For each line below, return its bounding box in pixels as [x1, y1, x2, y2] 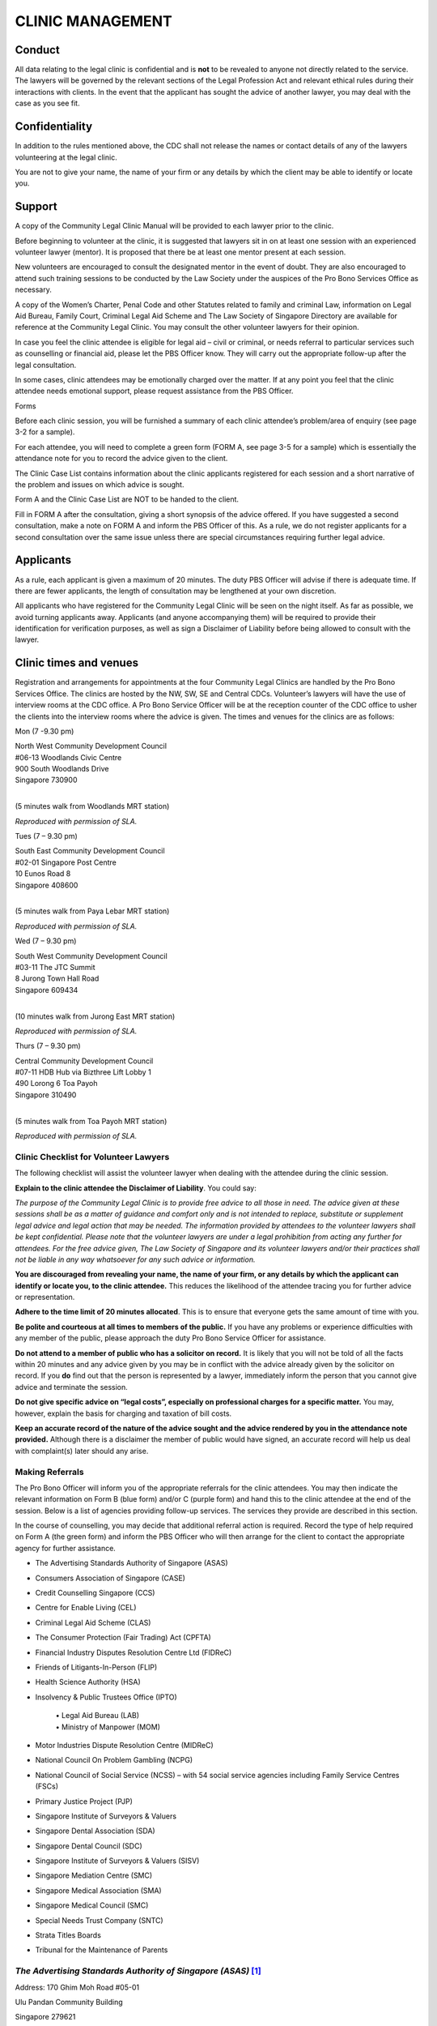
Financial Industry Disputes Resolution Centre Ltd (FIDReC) [35, 1648, 232, 1657]
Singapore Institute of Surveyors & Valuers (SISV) [35, 1856, 200, 1866]
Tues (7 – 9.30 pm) [15, 831, 78, 841]
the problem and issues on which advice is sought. [15, 480, 185, 489]
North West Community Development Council [15, 742, 168, 751]
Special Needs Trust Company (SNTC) [35, 1915, 163, 1925]
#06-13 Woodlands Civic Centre [15, 752, 122, 762]
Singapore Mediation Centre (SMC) [35, 1870, 153, 1880]
